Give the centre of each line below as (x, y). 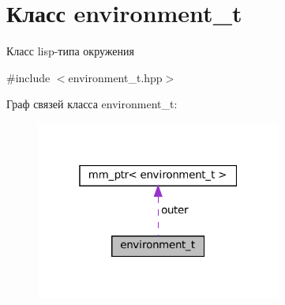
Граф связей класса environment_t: (92, 104)
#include (28, 77)
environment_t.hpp (115, 77)
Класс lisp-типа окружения (70, 51)
